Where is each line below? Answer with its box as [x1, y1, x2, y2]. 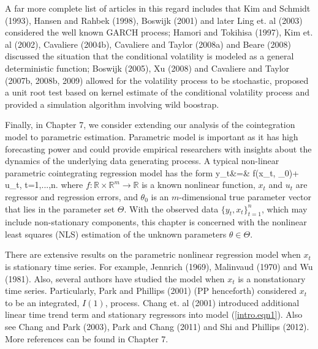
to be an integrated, [5, 296, 80, 309]
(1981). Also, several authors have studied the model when [5, 272, 225, 285]
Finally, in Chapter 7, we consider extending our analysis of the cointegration [5, 118, 295, 131]
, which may [262, 202, 308, 215]
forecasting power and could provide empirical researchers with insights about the [5, 142, 312, 155]
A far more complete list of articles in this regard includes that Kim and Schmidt [5, 2, 311, 14]
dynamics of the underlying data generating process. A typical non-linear [5, 154, 279, 167]
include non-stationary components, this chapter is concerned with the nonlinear [5, 216, 307, 228]
